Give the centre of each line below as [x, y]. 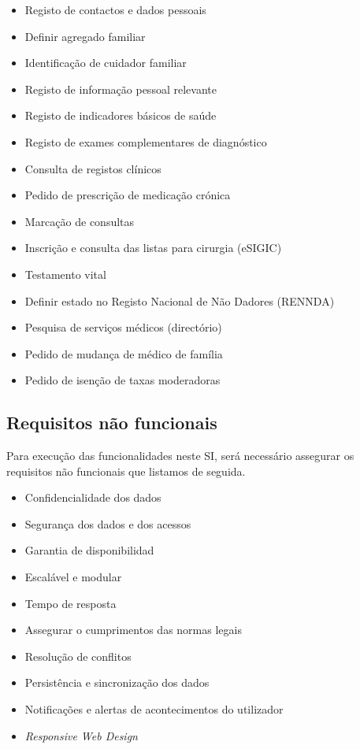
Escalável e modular [73, 577]
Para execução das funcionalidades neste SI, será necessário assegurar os [180, 456]
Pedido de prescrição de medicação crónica [128, 195]
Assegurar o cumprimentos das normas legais [133, 630]
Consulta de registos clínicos [93, 168]
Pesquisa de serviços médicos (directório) [123, 327]
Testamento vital [65, 274]
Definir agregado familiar [85, 36]
